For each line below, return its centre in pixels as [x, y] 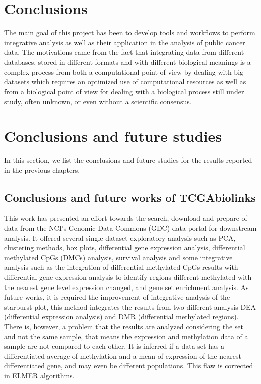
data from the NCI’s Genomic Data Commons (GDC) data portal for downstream [130, 227]
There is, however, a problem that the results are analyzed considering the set [124, 326]
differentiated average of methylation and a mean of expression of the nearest [123, 356]
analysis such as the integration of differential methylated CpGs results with [121, 267]
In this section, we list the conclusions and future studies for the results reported [128, 160]
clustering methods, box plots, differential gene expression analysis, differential [125, 248]
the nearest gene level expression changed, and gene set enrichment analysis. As [126, 287]
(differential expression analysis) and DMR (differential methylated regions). [121, 316]
